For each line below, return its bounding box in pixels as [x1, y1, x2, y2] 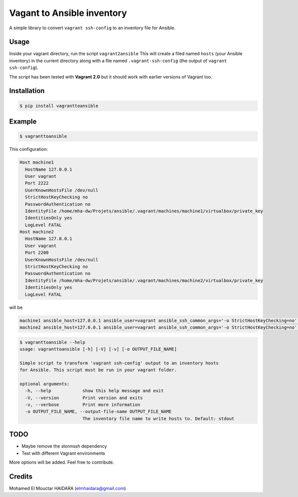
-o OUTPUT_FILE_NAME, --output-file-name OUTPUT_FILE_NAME [25, 409, 172, 415]
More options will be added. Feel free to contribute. [9, 459, 114, 465]
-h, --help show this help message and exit [25, 388, 164, 394]
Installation [9, 87, 45, 95]
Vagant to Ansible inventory [9, 7, 127, 18]
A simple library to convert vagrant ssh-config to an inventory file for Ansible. [9, 25, 176, 31]
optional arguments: [19, 381, 70, 387]
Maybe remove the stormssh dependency [21, 443, 107, 449]
